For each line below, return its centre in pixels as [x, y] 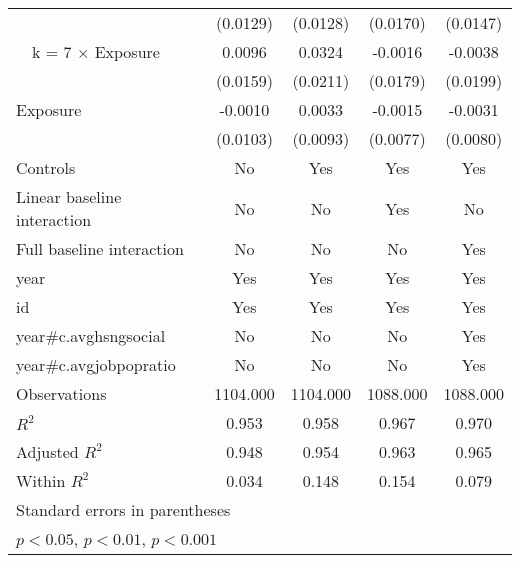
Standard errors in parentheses [123, 509]
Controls [46, 167]
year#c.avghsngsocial [91, 335]
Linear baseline [69, 196]
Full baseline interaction [100, 248]
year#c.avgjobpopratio [96, 364]
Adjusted [47, 451]
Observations [61, 393]
